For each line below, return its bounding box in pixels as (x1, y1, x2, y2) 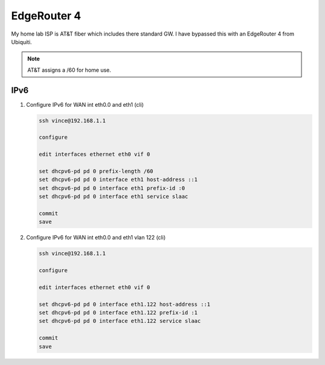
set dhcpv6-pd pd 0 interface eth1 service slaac (39, 193, 188, 200)
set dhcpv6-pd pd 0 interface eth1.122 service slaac (39, 317, 201, 325)
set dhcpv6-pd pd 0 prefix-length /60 (39, 168, 153, 174)
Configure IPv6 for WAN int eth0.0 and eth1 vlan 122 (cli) (26, 234, 166, 241)
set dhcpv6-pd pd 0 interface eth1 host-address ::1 (39, 176, 198, 183)
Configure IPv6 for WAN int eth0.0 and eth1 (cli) (26, 101, 144, 108)
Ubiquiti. (11, 38, 32, 45)
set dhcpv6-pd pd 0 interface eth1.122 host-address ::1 (39, 300, 211, 308)
